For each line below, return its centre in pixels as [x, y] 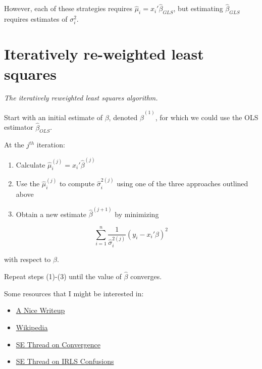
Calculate [31, 164]
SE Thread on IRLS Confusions [65, 361]
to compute [77, 183]
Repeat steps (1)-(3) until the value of [63, 276]
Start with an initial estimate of [53, 117]
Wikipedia [32, 327]
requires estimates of [36, 19]
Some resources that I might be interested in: [74, 293]
